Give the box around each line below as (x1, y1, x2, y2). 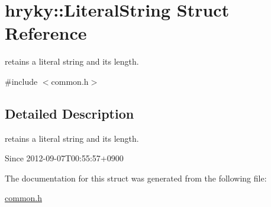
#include (5, 75, 38, 87)
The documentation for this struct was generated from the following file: (5, 171, 267, 184)
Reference (5, 21, 87, 45)
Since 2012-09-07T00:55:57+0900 (5, 152, 124, 164)
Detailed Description (5, 104, 134, 122)
